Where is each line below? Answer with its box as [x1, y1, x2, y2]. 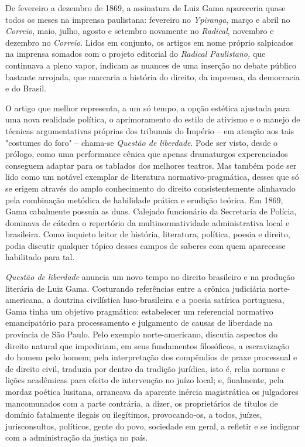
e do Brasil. [5, 82, 46, 94]
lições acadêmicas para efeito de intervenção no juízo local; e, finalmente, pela [5, 374, 284, 386]
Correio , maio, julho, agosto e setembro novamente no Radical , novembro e [5, 25, 274, 37]
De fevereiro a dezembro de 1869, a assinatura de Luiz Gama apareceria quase [5, 2, 286, 13]
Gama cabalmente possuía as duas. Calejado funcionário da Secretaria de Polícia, [5, 205, 297, 217]
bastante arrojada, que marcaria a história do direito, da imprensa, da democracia [5, 70, 300, 83]
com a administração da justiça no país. [5, 431, 148, 443]
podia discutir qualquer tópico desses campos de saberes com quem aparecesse [5, 239, 286, 251]
